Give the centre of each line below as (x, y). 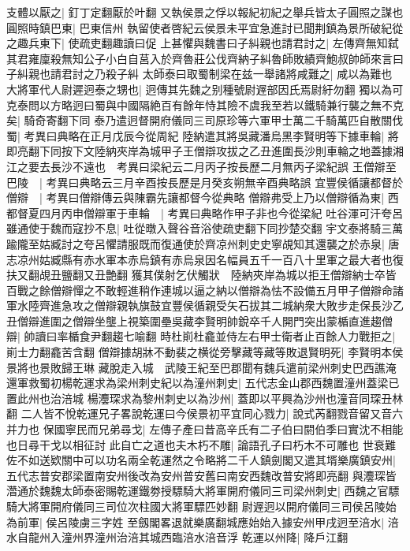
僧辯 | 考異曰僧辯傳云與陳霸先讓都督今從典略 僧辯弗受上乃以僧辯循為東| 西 (203, 197)
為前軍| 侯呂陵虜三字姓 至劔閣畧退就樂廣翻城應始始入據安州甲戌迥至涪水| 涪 (203, 521)
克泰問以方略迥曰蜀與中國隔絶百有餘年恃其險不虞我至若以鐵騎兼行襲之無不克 (205, 104)
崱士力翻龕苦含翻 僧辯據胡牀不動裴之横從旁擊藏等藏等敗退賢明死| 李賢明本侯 (205, 352)
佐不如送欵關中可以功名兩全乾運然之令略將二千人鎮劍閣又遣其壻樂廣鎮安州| (201, 460)
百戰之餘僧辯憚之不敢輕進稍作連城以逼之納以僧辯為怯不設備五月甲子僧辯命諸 (205, 290)
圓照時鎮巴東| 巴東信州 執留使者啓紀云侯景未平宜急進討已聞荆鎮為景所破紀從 (205, 27)
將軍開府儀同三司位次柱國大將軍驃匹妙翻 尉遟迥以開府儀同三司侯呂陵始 (212, 506)
